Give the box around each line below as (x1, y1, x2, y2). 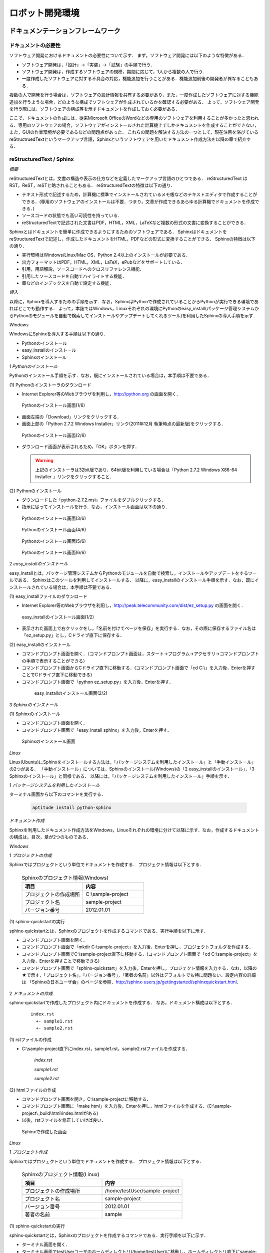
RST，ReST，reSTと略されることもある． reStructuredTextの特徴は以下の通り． (9, 182, 175, 188)
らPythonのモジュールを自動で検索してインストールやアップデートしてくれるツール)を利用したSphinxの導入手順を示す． (9, 312, 257, 318)
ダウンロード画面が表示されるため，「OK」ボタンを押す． (21, 444, 139, 450)
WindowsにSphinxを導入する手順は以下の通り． (9, 331, 108, 337)
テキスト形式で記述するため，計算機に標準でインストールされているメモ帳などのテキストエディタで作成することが (21, 191, 257, 197)
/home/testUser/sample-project (104, 1187, 179, 1194)
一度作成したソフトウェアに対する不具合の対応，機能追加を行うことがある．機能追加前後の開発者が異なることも (21, 76, 254, 82)
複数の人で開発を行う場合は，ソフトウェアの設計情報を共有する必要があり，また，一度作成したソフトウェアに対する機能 (9, 92, 258, 98)
